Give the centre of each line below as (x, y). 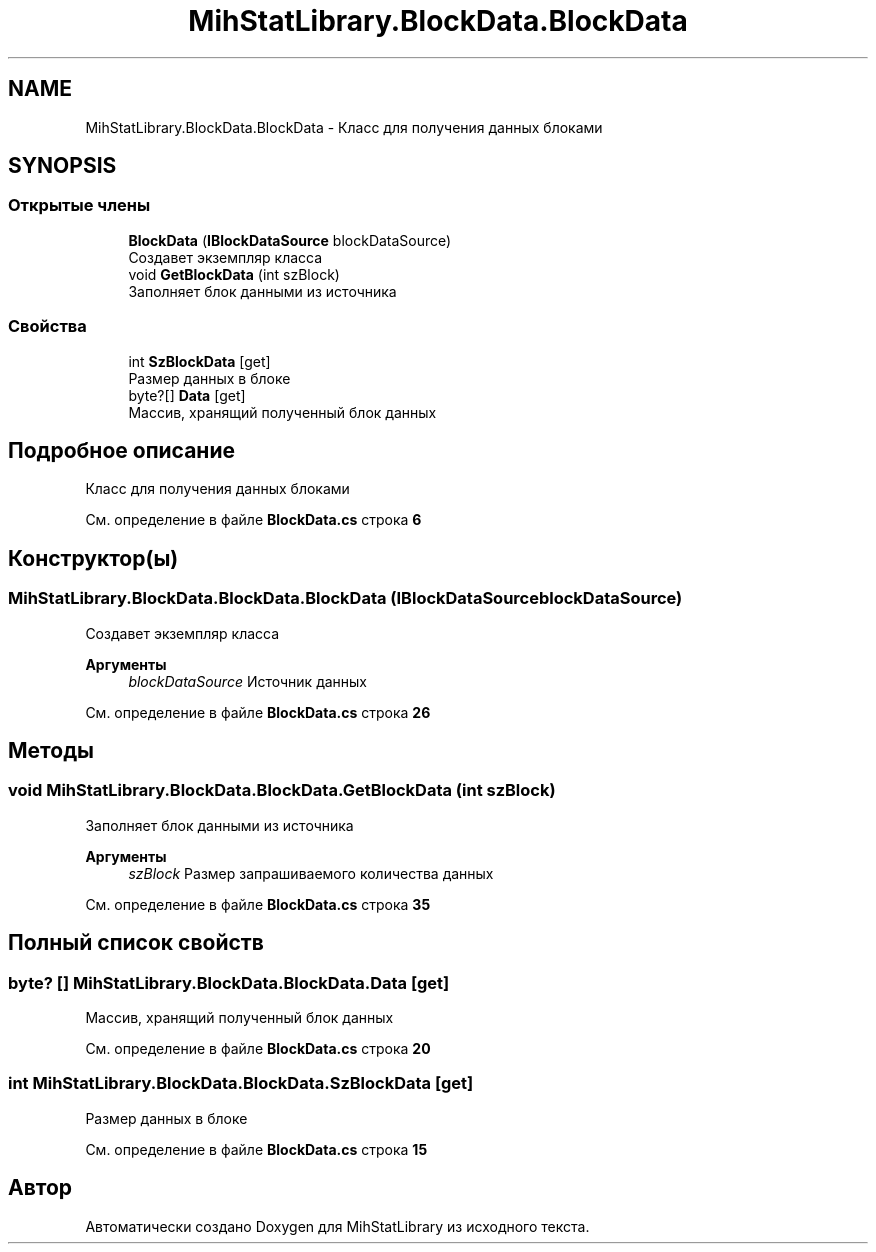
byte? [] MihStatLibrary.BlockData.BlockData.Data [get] (229, 982)
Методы (51, 751)
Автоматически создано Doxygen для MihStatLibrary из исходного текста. (337, 1226)
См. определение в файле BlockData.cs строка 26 (258, 712)
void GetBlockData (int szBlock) (234, 274)
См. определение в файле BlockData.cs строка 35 (258, 904)
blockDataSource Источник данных (247, 681)
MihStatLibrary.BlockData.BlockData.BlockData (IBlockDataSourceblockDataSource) (345, 598)
